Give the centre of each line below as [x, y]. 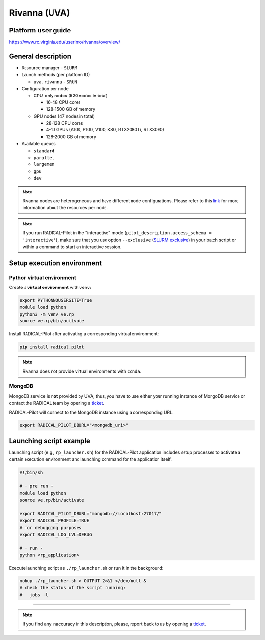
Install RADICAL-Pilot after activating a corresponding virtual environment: [84, 334]
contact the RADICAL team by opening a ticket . [57, 403]
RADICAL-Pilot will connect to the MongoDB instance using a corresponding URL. [91, 412]
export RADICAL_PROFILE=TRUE [54, 521]
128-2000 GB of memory [71, 137]
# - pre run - [36, 486]
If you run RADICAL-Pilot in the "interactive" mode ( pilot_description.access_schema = [117, 233]
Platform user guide [40, 30]
